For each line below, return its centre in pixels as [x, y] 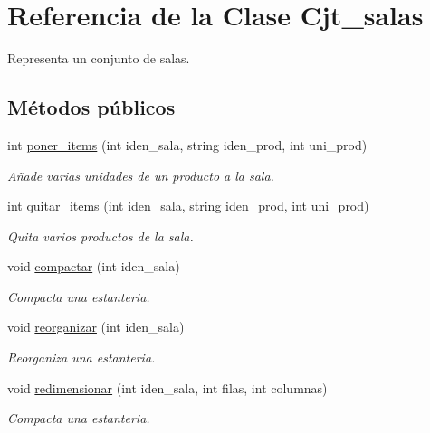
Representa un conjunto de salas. [99, 58]
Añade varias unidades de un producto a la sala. [141, 175]
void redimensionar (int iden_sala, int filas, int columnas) [167, 387]
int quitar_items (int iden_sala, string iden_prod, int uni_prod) [188, 206]
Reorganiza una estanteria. [81, 358]
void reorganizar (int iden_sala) [96, 327]
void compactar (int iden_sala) [94, 266]
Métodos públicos [91, 107]
